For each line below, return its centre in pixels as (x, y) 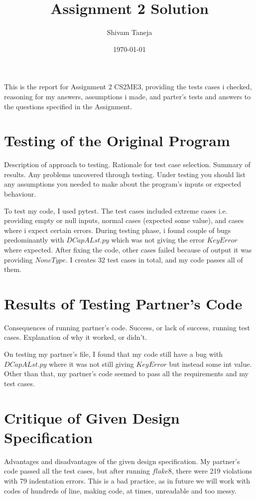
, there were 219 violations (212, 471)
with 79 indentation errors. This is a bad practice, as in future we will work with (127, 480)
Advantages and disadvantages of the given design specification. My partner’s (122, 461)
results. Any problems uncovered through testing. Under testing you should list (125, 174)
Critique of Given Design (92, 417)
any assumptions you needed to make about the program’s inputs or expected (123, 184)
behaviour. (20, 194)
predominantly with (34, 240)
